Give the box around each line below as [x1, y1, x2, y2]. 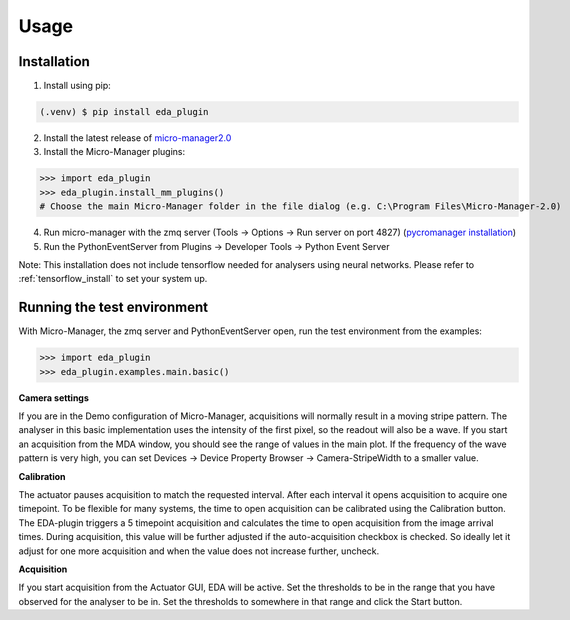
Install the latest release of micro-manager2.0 [43, 132, 232, 144]
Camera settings [18, 391, 90, 404]
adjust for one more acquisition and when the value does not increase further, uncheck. [18, 545, 380, 557]
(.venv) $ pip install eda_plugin [39, 106, 209, 118]
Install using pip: [43, 80, 112, 92]
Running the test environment [18, 299, 209, 316]
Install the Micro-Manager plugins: [43, 146, 186, 158]
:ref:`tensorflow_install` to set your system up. [18, 273, 208, 285]
